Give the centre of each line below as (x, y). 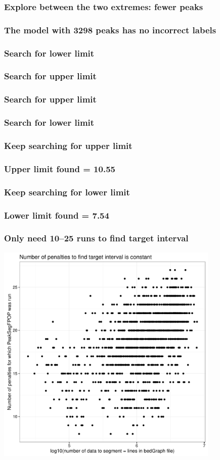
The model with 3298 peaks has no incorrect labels (110, 30)
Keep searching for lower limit (67, 192)
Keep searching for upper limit (68, 145)
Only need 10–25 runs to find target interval (96, 238)
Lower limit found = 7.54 (57, 215)
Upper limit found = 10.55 (60, 168)
